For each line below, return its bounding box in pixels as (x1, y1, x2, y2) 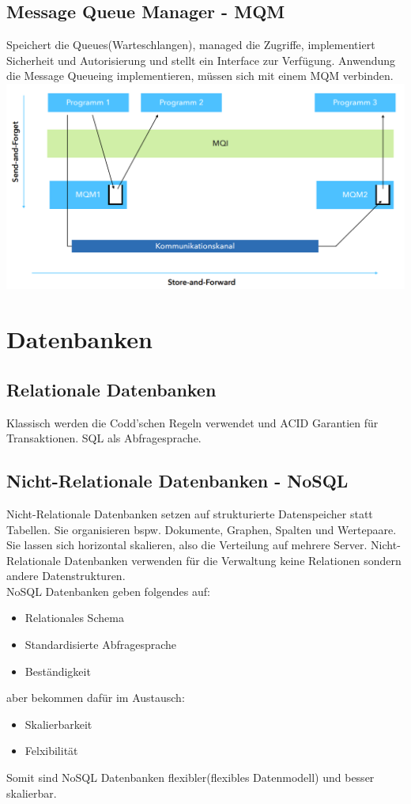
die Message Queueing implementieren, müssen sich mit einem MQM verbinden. (6, 67, 394, 84)
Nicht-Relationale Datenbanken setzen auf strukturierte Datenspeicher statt (6, 505, 373, 521)
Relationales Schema (25, 609, 124, 626)
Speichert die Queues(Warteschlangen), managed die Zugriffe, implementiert (6, 36, 375, 53)
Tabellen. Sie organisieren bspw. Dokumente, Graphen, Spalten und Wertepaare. (6, 521, 397, 537)
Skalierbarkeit (25, 715, 92, 732)
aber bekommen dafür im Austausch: (6, 689, 185, 706)
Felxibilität (25, 742, 78, 759)
